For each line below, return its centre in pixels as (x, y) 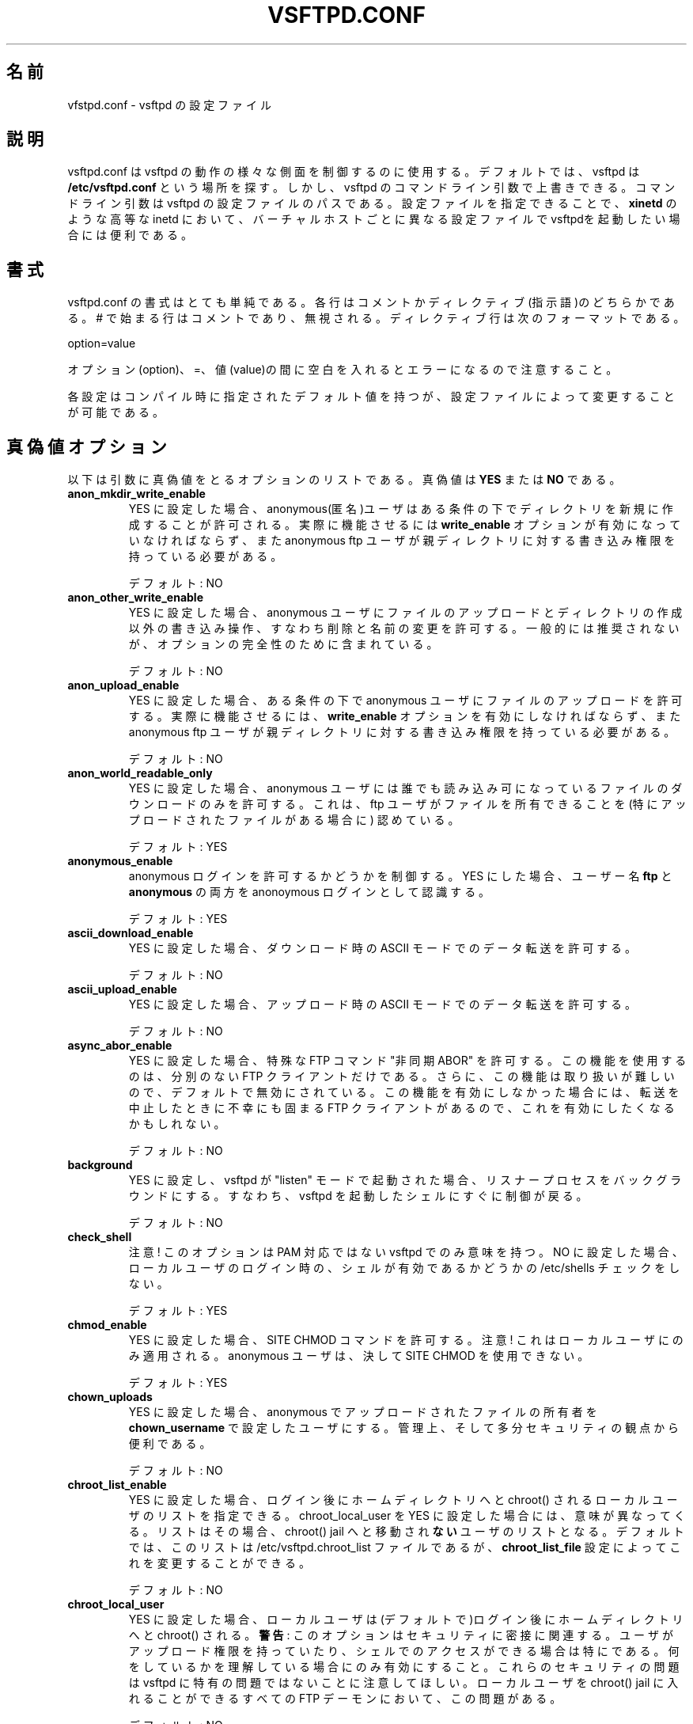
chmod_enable (107, 1325)
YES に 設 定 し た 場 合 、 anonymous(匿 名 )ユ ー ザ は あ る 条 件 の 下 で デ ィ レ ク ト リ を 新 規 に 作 (401, 509)
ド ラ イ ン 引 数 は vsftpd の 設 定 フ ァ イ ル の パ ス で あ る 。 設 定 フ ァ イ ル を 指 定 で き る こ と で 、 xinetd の (372, 203)
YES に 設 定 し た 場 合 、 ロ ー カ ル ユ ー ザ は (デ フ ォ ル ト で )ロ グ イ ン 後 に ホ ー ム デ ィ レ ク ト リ (406, 1620)
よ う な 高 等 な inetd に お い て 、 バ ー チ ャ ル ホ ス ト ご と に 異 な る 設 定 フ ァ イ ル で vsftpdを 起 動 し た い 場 (374, 219)
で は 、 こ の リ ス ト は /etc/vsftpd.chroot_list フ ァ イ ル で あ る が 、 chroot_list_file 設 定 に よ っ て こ (405, 1547)
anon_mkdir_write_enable (136, 494)
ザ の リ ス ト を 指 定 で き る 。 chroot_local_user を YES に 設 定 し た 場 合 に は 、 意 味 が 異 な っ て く (407, 1516)
